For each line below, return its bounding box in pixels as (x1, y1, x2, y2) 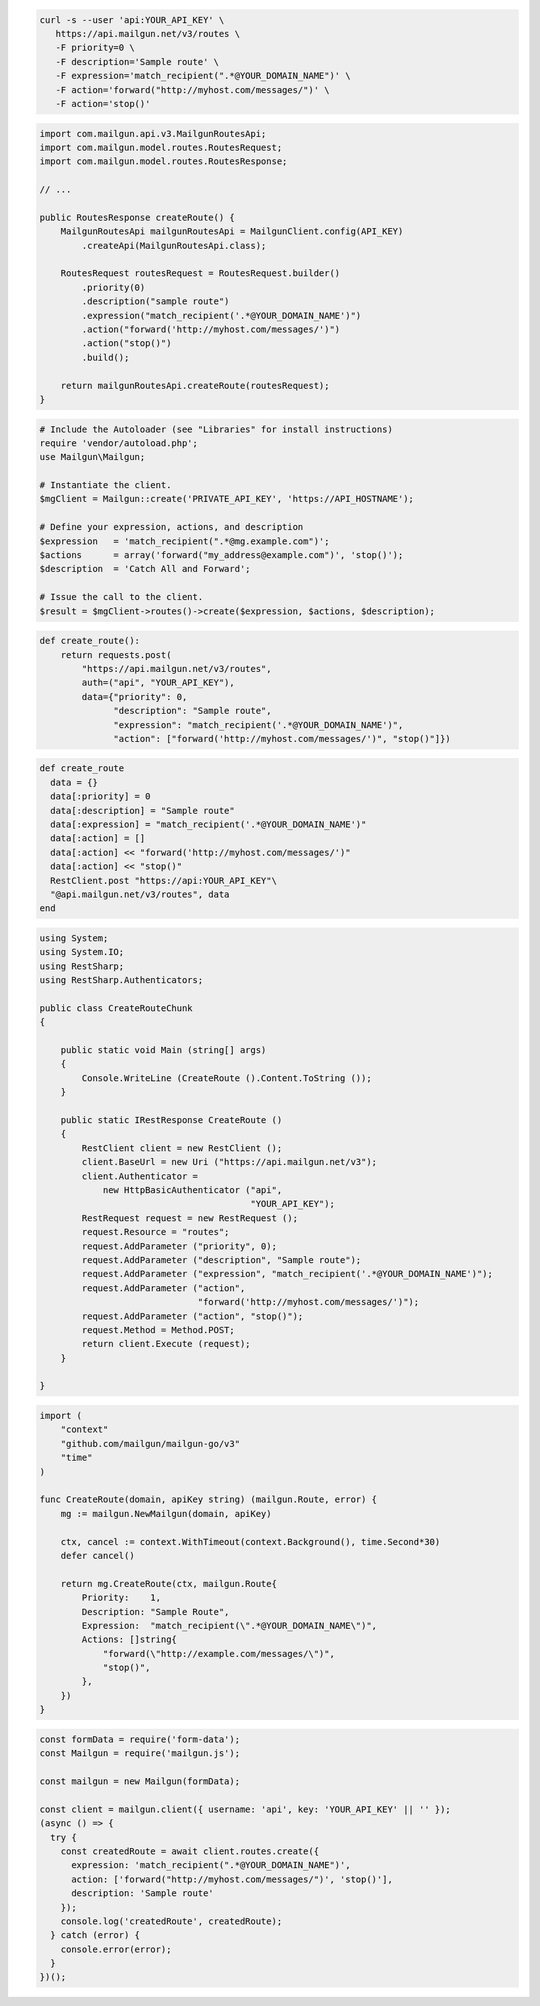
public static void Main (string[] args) (60, 1045, 267, 1056)
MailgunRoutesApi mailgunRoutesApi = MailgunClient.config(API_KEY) (60, 226, 404, 237)
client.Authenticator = (81, 1170, 199, 1182)
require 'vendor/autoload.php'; (39, 437, 199, 449)
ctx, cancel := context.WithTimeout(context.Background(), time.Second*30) (60, 1536, 441, 1547)
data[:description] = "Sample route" (50, 805, 235, 816)
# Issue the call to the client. (39, 591, 204, 603)
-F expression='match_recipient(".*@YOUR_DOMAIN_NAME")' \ (55, 70, 351, 82)
